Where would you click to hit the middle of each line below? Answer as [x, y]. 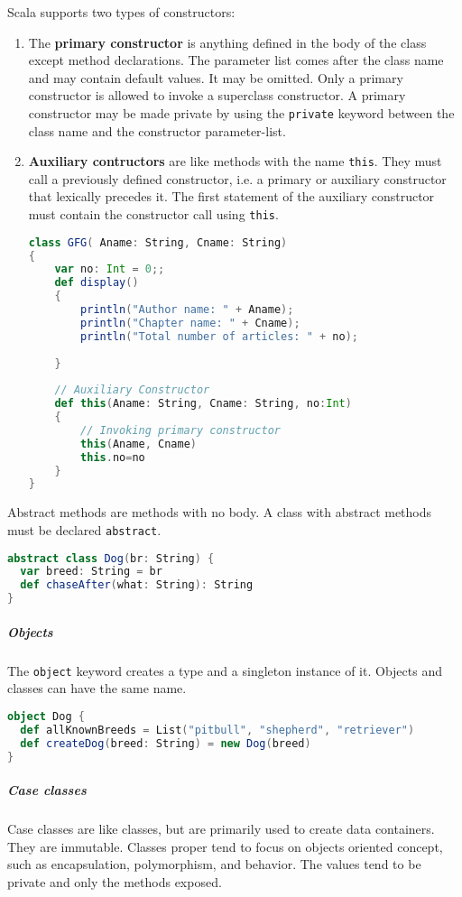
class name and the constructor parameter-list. [157, 130]
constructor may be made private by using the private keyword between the [241, 112]
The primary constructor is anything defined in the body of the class [227, 42]
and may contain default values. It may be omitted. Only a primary [216, 77]
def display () [97, 283]
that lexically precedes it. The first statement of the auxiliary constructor [231, 196]
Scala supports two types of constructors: [121, 12]
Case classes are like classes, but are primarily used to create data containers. [221, 828]
